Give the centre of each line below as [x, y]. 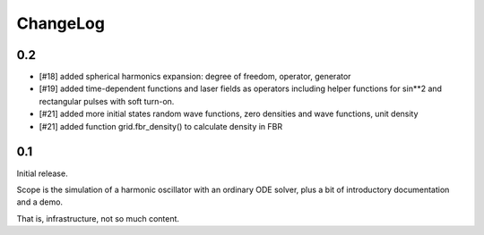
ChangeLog [60, 23]
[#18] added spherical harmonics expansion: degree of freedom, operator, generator [195, 77]
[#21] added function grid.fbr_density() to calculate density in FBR [160, 126]
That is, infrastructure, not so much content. [98, 218]
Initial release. [42, 173]
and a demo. [39, 202]
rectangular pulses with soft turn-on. [107, 101]
